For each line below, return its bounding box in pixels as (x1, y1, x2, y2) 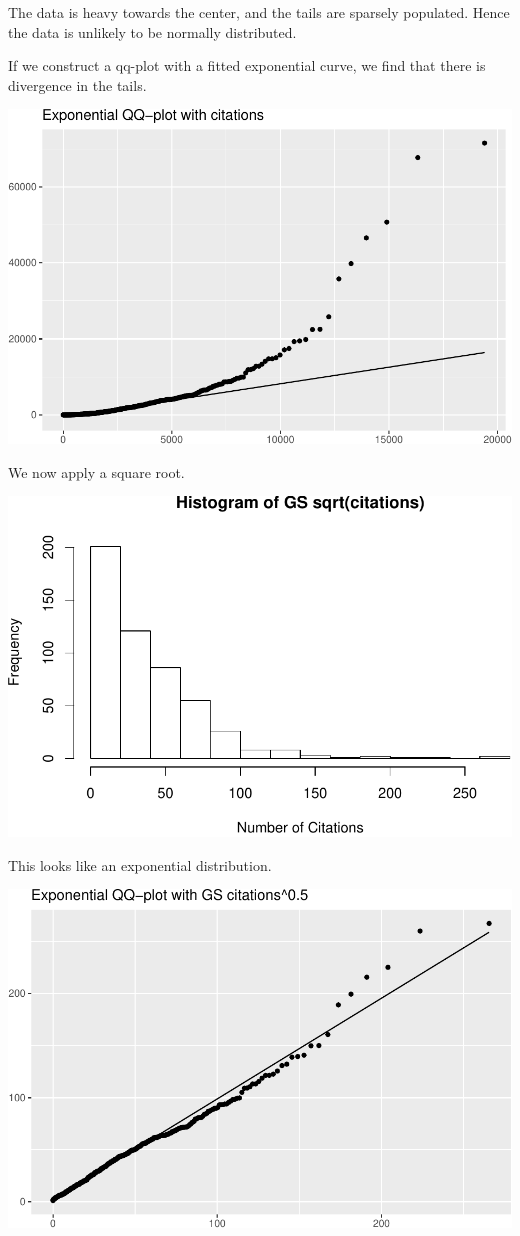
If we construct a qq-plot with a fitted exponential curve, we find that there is (8, 55, 486, 76)
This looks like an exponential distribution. (8, 854, 272, 875)
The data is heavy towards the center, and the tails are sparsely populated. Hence (8, 2, 510, 22)
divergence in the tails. (8, 74, 147, 95)
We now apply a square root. (8, 461, 185, 482)
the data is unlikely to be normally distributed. (8, 21, 297, 42)
